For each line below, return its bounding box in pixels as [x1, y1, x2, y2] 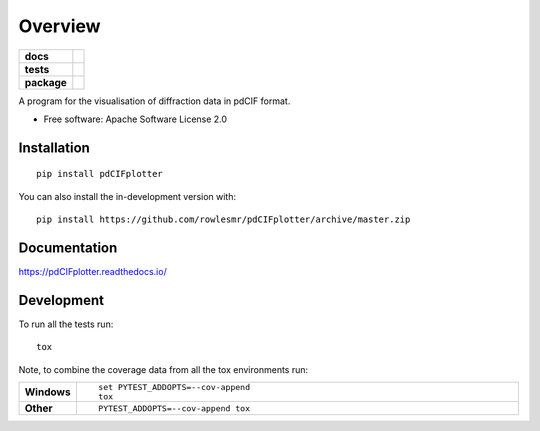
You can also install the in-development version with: [18, 190, 237, 202]
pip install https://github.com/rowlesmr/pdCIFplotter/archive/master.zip [36, 214, 411, 225]
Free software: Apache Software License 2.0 [43, 113, 228, 125]
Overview [18, 15, 101, 37]
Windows [24, 385, 71, 399]
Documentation [18, 239, 118, 256]
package [24, 75, 67, 89]
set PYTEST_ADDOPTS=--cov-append [98, 382, 250, 393]
